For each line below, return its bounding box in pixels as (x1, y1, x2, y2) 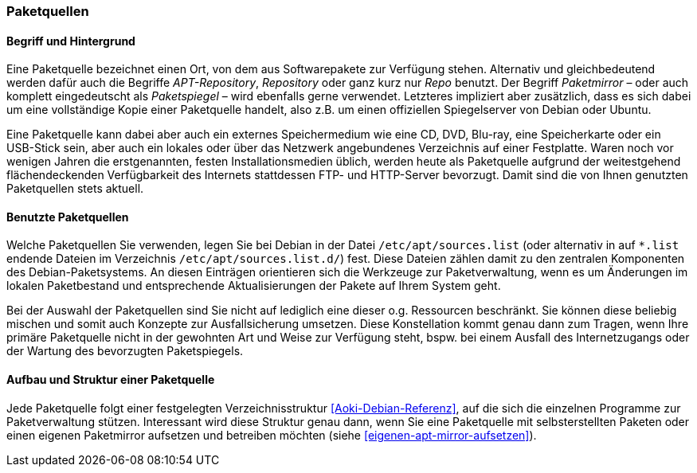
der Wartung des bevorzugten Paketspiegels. (6, 344, 244, 358)
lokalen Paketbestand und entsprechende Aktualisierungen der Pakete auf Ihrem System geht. (6, 279, 501, 293)
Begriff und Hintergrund (6, 33, 135, 48)
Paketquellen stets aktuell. (6, 182, 144, 196)
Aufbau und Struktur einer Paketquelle (6, 373, 215, 387)
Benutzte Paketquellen (6, 209, 129, 224)
